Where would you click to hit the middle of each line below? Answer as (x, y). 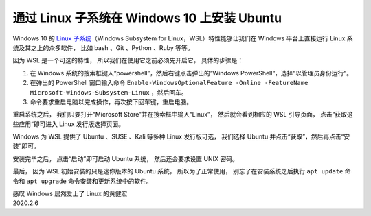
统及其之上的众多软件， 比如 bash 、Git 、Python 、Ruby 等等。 (103, 47)
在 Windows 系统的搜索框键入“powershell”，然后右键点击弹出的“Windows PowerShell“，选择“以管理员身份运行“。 (191, 73)
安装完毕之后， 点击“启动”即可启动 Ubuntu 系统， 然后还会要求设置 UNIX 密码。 (125, 158)
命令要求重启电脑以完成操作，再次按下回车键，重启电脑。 (111, 101)
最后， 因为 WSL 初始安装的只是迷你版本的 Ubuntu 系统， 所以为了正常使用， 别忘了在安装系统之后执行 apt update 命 (182, 171)
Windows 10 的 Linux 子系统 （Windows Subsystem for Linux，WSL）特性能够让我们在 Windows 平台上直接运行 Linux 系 (183, 38)
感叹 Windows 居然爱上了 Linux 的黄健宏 (70, 194)
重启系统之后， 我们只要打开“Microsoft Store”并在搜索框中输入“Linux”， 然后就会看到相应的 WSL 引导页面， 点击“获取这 (183, 115)
